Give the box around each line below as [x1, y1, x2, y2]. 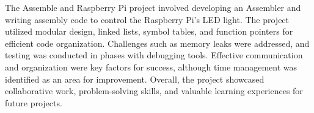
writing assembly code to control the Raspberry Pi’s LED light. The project [5, 13, 290, 26]
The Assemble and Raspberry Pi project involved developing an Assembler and [5, 1, 301, 13]
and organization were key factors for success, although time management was [5, 60, 298, 73]
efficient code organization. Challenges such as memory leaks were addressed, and [5, 36, 310, 49]
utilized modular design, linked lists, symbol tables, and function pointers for [5, 25, 293, 38]
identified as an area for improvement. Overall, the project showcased [5, 72, 265, 85]
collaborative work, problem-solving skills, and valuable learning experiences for [5, 84, 303, 97]
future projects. [5, 96, 62, 109]
